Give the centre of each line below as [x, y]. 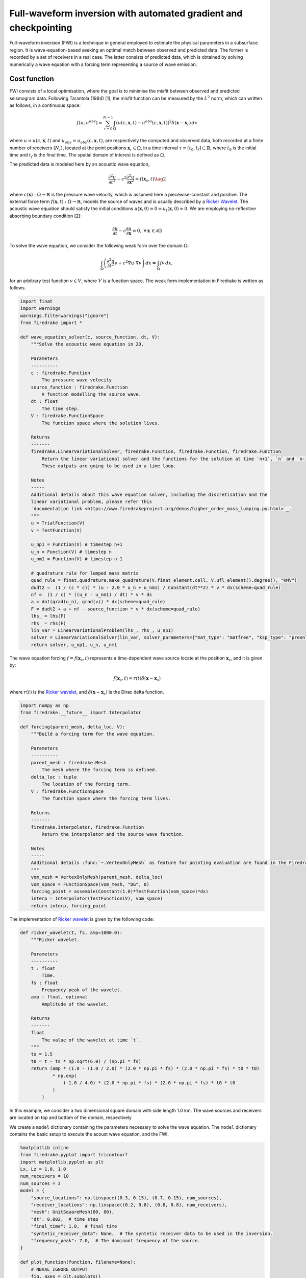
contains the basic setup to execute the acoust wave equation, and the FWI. [89, 1134]
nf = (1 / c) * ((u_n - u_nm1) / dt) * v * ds [92, 595]
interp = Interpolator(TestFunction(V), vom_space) [97, 899]
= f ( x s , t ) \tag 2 [150, 180]
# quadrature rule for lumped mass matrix [85, 573]
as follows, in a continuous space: [45, 105]
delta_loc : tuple [54, 777]
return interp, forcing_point [69, 906]
